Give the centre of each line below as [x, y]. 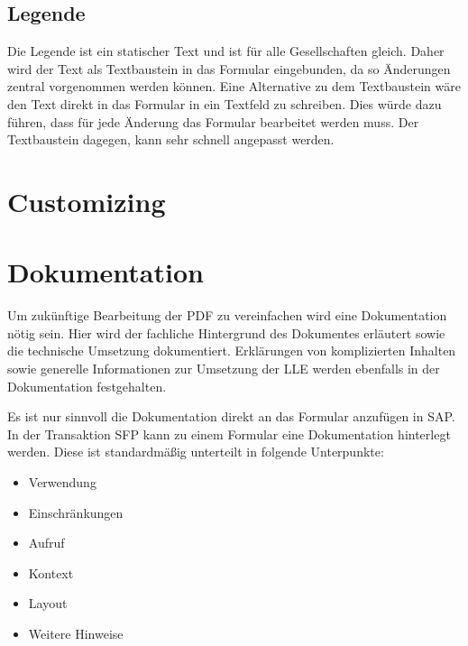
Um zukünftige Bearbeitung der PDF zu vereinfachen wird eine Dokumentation [227, 315]
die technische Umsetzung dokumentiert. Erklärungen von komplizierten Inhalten [232, 351]
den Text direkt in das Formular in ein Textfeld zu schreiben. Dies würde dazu [225, 103]
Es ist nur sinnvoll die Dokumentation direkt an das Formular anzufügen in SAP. [231, 416]
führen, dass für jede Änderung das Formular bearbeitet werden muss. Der [213, 121]
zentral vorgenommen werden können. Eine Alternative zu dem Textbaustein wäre [234, 86]
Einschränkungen [76, 512]
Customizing [87, 201]
